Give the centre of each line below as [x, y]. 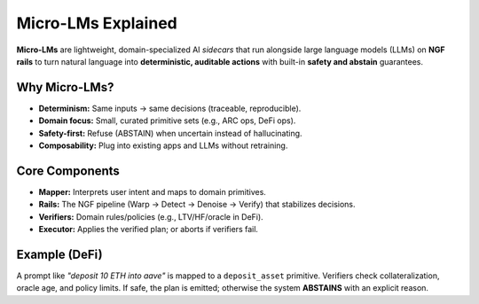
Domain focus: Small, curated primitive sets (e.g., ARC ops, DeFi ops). [167, 121]
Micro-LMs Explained [97, 23]
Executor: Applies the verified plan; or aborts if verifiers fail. [149, 230]
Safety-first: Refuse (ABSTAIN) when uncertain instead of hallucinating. [170, 133]
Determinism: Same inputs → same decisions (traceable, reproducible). [170, 108]
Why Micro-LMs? [65, 87]
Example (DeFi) [59, 254]
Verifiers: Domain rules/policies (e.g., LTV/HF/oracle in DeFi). [151, 216]
